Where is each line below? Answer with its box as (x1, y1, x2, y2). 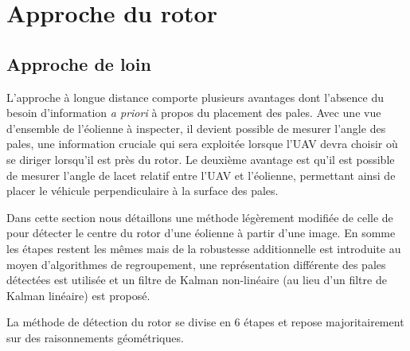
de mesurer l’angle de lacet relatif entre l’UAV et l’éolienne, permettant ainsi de (6, 166, 396, 183)
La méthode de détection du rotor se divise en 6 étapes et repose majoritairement (6, 314, 404, 330)
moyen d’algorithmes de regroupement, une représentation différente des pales (6, 255, 386, 272)
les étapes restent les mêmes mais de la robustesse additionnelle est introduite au (6, 240, 401, 256)
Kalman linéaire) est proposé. (6, 287, 150, 303)
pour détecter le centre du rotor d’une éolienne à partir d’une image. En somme (6, 224, 396, 241)
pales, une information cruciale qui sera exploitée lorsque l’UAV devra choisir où (6, 135, 398, 152)
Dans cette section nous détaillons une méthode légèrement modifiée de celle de (6, 209, 393, 225)
